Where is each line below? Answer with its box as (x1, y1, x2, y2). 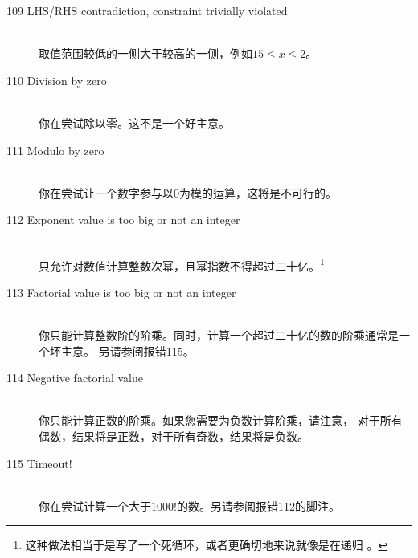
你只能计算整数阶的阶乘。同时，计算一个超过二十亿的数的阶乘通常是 (39, 326, 399, 343)
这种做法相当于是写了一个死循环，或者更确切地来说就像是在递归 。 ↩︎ (25, 536, 388, 553)
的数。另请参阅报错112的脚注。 (176, 497, 340, 514)
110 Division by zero (6, 71, 107, 88)
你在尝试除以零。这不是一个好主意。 (39, 114, 230, 131)
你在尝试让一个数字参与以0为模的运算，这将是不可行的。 (39, 184, 337, 201)
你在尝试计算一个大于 (39, 497, 151, 514)
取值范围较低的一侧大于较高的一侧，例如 (39, 45, 252, 62)
